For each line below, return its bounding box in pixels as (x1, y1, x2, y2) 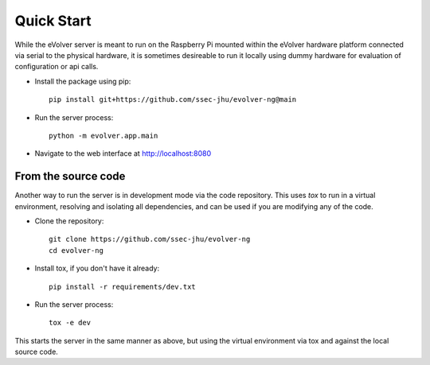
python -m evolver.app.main (49, 131, 158, 140)
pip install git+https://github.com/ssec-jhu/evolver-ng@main (49, 95, 297, 104)
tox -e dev (49, 318, 92, 328)
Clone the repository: (34, 216, 104, 226)
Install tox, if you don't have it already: (34, 263, 159, 274)
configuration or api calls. (14, 62, 99, 72)
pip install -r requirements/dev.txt (49, 282, 197, 291)
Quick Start (14, 12, 92, 29)
